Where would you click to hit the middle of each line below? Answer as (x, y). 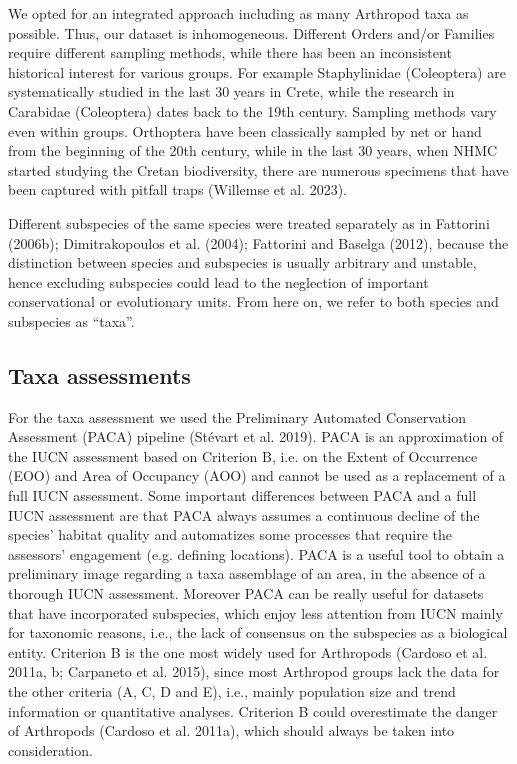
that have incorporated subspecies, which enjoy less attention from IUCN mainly (255, 612)
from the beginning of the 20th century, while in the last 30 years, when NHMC (253, 150)
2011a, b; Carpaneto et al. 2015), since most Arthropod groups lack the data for (254, 671)
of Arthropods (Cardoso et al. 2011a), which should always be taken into (231, 730)
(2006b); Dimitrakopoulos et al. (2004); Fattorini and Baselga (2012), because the (258, 242)
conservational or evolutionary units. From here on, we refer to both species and (253, 301)
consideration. (50, 749)
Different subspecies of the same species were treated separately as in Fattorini (249, 222)
